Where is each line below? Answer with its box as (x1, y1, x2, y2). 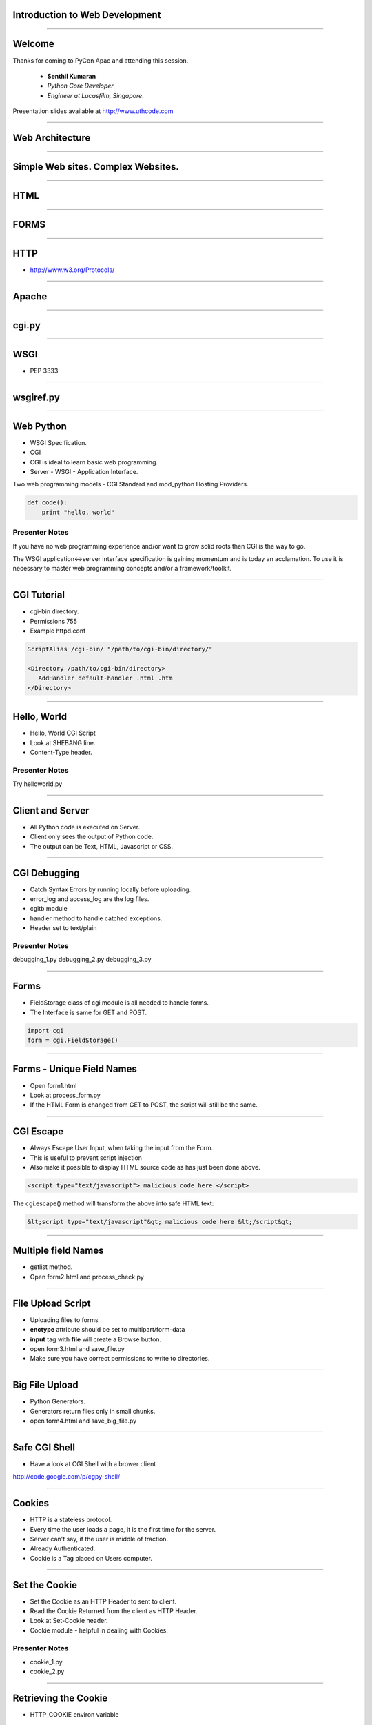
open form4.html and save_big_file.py (30, 1417, 137, 1425)
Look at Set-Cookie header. (30, 1617, 108, 1625)
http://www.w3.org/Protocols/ (30, 266, 115, 274)
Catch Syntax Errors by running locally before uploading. (30, 885, 192, 894)
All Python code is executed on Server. (30, 822, 141, 831)
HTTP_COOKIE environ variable (30, 1711, 119, 1719)
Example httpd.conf (30, 627, 86, 635)
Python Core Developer (47, 81, 114, 90)
